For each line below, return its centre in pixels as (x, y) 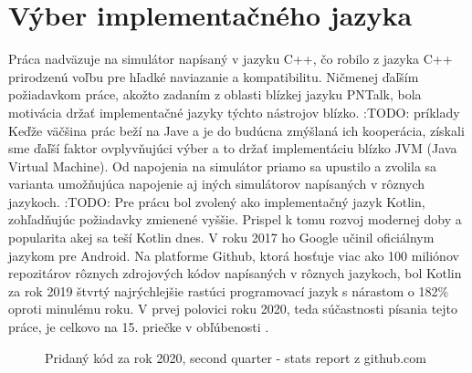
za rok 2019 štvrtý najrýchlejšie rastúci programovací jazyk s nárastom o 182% (229, 290)
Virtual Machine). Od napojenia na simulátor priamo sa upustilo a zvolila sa (223, 166)
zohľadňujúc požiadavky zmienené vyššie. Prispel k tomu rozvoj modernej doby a (235, 219)
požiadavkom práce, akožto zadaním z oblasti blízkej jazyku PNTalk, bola (215, 94)
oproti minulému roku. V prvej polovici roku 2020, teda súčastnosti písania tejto (233, 309)
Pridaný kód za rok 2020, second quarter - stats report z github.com (236, 357)
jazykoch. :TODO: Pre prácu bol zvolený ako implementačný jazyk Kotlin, (217, 201)
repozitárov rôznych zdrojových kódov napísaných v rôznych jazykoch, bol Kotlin (235, 273)
